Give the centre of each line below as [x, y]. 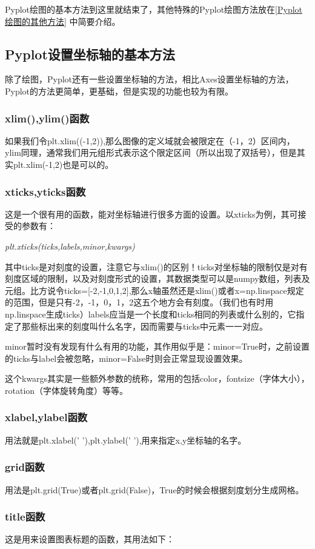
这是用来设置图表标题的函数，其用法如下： [90, 539]
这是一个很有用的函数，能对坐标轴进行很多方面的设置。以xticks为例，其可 [151, 214]
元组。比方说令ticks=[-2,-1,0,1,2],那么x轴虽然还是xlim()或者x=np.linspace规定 [154, 290]
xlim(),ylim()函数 [47, 118]
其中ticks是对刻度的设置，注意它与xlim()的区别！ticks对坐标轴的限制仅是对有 [156, 266]
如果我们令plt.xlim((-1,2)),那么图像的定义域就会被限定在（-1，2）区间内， [150, 140]
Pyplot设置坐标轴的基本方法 [90, 54]
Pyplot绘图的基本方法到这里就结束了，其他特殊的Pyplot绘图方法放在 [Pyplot [154, 9]
